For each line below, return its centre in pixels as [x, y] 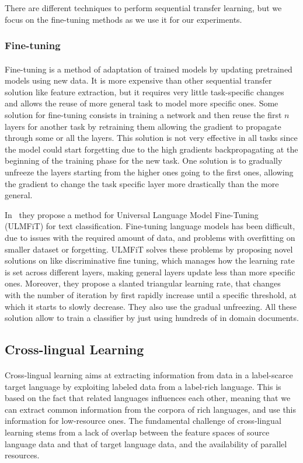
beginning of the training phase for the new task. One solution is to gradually [144, 160]
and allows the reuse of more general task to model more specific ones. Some [142, 103]
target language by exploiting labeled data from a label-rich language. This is [143, 386]
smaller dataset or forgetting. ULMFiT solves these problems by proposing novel [149, 249]
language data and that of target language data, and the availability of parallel [146, 443]
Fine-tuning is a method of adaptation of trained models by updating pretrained [149, 69]
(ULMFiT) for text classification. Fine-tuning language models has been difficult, [150, 226]
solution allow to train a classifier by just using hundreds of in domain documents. [152, 318]
